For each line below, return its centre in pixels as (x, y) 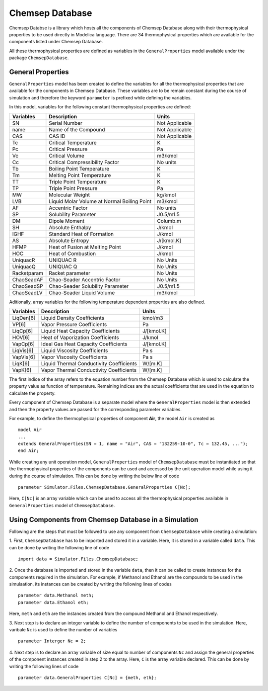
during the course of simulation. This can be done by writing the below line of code (94, 476)
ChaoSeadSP (28, 286)
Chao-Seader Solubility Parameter (89, 286)
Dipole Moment (67, 221)
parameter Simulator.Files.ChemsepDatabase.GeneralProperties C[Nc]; (104, 487)
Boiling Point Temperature (79, 169)
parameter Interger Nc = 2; (52, 641)
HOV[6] (21, 337)
